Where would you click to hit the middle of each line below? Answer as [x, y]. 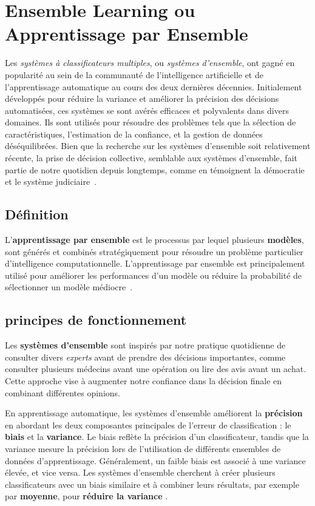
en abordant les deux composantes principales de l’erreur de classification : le [148, 424]
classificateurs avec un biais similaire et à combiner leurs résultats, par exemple [152, 484]
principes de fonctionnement [96, 320]
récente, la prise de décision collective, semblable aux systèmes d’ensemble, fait [151, 158]
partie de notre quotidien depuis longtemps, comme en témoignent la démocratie [155, 169]
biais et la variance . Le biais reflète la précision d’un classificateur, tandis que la [157, 437]
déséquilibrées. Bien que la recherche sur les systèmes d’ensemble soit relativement [158, 146]
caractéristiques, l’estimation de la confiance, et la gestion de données [134, 134]
